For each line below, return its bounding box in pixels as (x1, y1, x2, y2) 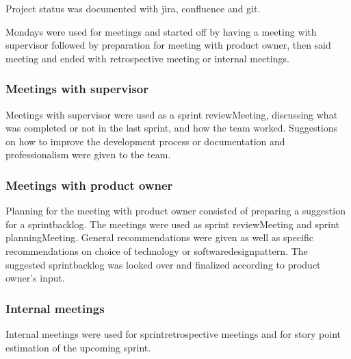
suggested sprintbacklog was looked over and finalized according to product (5, 257, 321, 271)
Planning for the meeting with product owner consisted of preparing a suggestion (5, 203, 346, 218)
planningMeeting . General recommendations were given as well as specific (5, 230, 314, 245)
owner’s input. (5, 271, 65, 285)
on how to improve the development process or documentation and (5, 134, 285, 148)
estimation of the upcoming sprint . (5, 340, 151, 354)
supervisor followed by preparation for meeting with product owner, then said (5, 38, 331, 52)
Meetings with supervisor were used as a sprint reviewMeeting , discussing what (5, 107, 338, 121)
